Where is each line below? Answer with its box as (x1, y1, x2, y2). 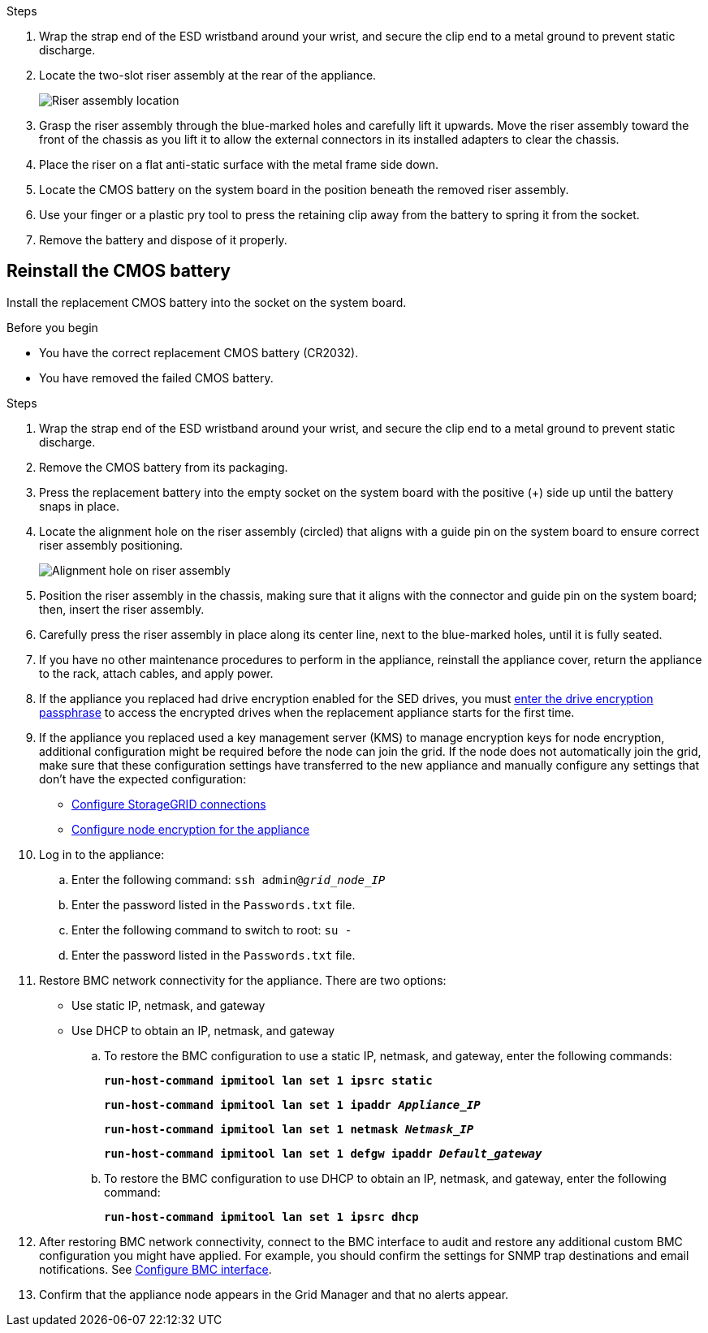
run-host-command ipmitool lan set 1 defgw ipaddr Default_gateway (104, 1146, 542, 1160)
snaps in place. (39, 498, 120, 513)
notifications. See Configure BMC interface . (39, 1262, 272, 1276)
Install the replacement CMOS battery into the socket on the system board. (6, 295, 407, 309)
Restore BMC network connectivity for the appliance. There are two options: (39, 973, 447, 987)
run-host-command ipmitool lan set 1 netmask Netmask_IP (104, 1122, 474, 1136)
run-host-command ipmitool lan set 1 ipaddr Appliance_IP (104, 1098, 481, 1111)
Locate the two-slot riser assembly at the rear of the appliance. (39, 68, 377, 82)
